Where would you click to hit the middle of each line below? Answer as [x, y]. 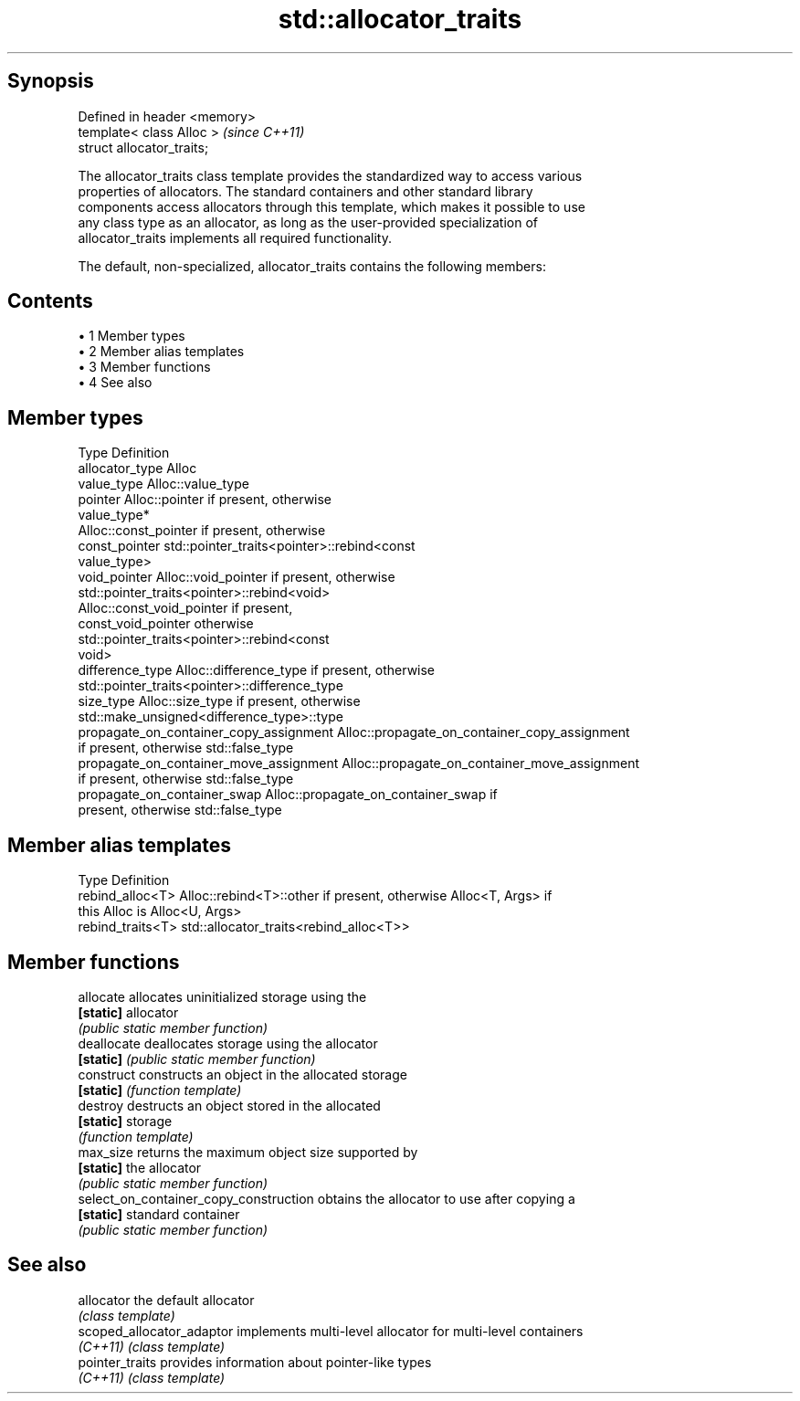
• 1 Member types [132, 336]
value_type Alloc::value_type [163, 484]
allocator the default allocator [166, 1300]
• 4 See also [115, 383]
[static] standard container [159, 1214]
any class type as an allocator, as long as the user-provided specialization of [308, 222]
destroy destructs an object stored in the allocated [229, 1105]
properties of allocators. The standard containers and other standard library [305, 191]
